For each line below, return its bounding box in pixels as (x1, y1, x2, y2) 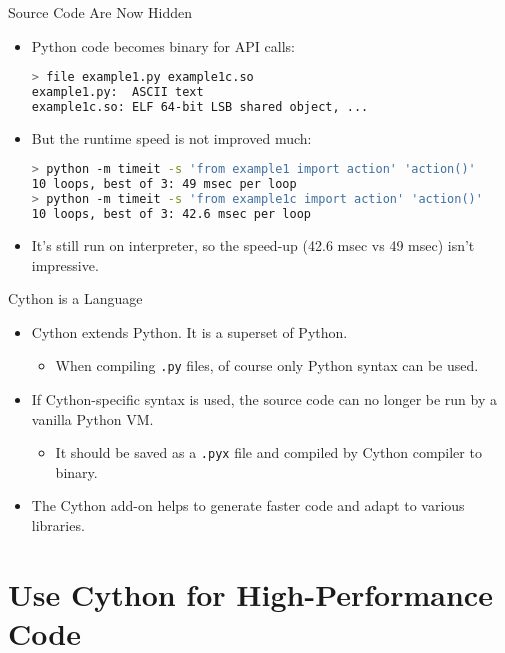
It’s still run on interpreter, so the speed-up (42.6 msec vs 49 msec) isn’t (31, 234, 475, 255)
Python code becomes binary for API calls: (31, 35, 295, 56)
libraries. (31, 514, 85, 535)
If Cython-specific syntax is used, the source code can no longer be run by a (31, 388, 498, 409)
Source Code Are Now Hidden (8, 2, 193, 22)
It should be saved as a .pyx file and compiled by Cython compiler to (55, 442, 482, 463)
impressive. (31, 254, 99, 275)
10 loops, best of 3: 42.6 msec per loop (31, 207, 311, 222)
